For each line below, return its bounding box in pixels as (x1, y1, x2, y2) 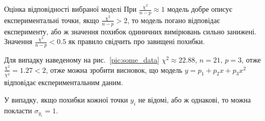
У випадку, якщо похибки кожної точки (4, 94, 128, 105)
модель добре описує (167, 4, 233, 14)
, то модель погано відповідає (127, 14, 220, 25)
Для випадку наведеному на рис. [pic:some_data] (4, 54, 159, 65)
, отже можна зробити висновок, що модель (46, 64, 182, 75)
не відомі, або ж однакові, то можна (138, 94, 251, 105)
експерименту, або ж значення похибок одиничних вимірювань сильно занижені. (4, 26, 257, 36)
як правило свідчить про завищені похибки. (68, 36, 205, 47)
